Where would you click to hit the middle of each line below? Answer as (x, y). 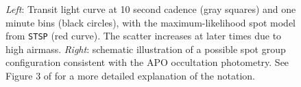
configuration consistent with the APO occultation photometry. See (147, 62)
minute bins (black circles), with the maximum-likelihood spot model (150, 22)
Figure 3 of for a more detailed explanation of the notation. (130, 76)
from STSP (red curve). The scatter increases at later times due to (144, 36)
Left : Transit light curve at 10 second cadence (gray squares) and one (151, 9)
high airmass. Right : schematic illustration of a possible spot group (146, 49)
